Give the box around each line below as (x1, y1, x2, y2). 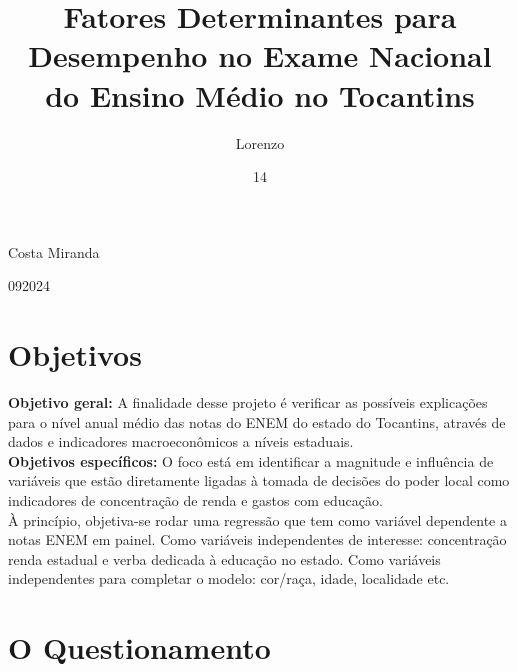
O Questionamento (8, 627, 271, 668)
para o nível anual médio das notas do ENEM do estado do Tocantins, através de (8, 411, 506, 432)
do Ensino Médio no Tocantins (45, 74, 475, 115)
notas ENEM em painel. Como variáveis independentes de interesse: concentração (8, 529, 507, 550)
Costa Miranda (8, 241, 100, 262)
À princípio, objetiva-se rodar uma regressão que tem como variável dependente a (8, 509, 507, 530)
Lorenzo (235, 132, 285, 153)
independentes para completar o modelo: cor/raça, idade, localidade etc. (8, 568, 450, 589)
